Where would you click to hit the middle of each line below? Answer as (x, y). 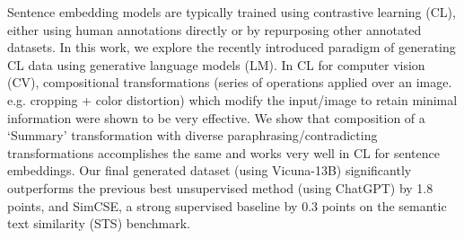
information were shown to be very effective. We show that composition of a (216, 117)
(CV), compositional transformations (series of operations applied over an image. (230, 82)
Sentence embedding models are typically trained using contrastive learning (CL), (232, 12)
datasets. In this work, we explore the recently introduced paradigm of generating (232, 47)
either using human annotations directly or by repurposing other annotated (214, 29)
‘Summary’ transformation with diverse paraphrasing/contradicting (193, 135)
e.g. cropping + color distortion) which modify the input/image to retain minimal (232, 99)
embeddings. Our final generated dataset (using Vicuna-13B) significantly (210, 170)
